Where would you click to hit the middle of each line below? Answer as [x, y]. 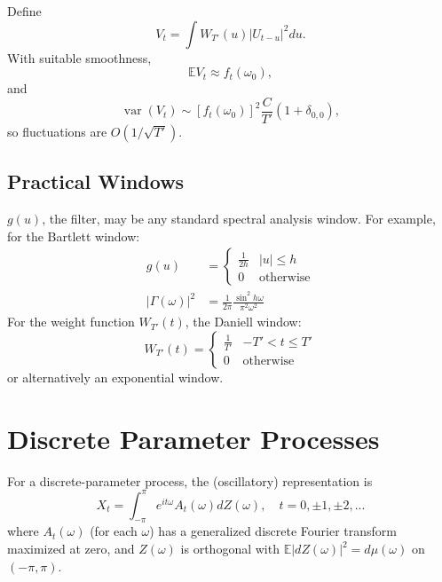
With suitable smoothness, [79, 57]
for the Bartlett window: [74, 236]
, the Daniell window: [243, 322]
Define [24, 11]
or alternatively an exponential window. [115, 377]
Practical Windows [96, 181]
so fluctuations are [57, 131]
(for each [114, 531]
